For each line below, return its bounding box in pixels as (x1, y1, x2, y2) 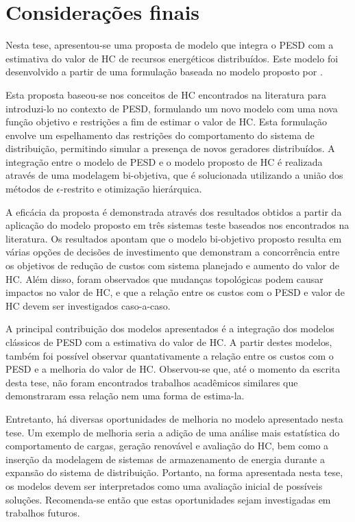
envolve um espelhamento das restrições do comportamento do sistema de (5, 127, 315, 142)
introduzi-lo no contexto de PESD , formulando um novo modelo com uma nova (5, 101, 338, 115)
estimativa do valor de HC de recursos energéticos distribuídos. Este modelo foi (5, 51, 339, 65)
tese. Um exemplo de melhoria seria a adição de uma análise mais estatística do (5, 425, 340, 439)
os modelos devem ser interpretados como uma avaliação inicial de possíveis (5, 478, 323, 493)
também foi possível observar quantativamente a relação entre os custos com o (5, 348, 334, 362)
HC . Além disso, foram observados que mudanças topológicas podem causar (5, 271, 323, 286)
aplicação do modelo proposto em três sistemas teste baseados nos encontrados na (5, 218, 350, 232)
